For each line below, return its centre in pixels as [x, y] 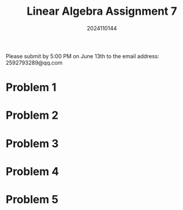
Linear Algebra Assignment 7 [102, 11]
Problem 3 [32, 144]
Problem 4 [32, 171]
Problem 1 [31, 88]
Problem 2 [32, 115]
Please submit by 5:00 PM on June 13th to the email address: [83, 56]
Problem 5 [32, 199]
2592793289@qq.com [34, 62]
